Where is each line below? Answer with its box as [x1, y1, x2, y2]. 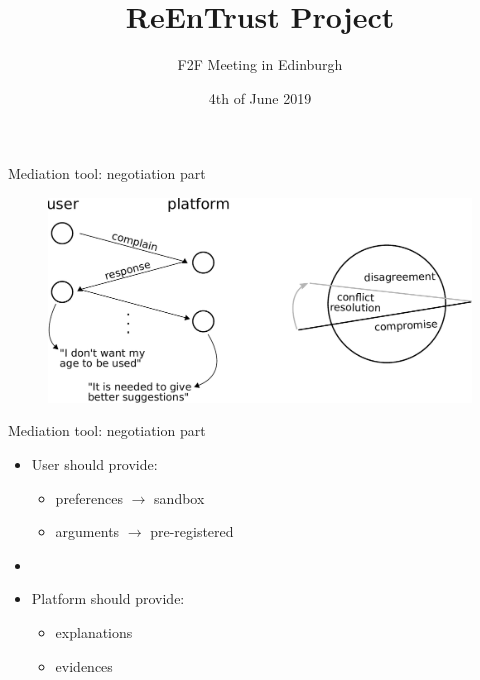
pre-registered [150, 521, 234, 542]
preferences [55, 487, 124, 508]
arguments [55, 521, 120, 542]
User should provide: [31, 454, 158, 475]
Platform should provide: [31, 588, 185, 609]
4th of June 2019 [208, 87, 312, 108]
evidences [55, 655, 113, 676]
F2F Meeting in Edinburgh [177, 54, 343, 75]
